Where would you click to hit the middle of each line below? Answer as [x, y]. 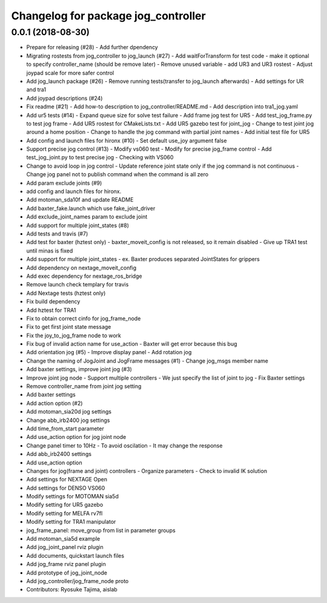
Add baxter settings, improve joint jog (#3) [79, 369]
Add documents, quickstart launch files [75, 555]
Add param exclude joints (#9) [64, 183]
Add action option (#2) [54, 403]
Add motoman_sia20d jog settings [69, 412]
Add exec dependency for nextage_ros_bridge [84, 276]
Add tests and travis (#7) [57, 234]
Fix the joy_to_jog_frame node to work [74, 335]
